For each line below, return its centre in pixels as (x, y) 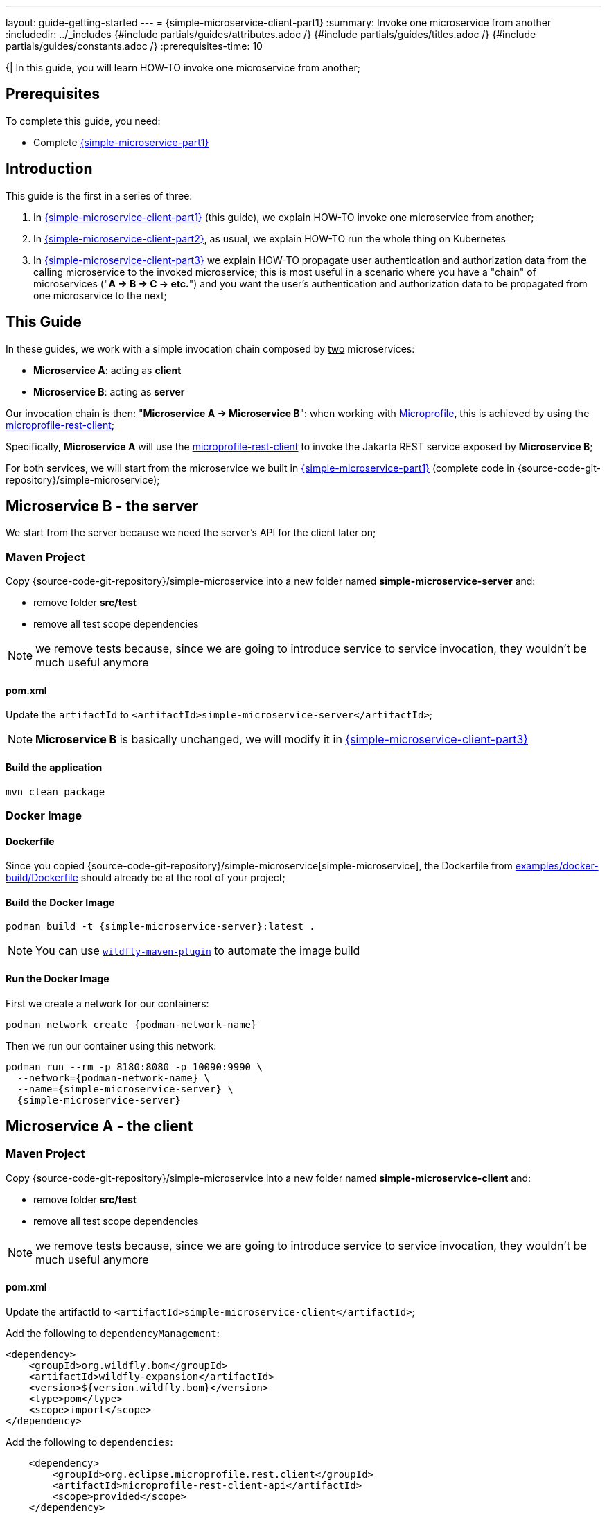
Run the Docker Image (58, 978)
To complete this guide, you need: (83, 121)
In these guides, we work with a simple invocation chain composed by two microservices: (210, 348)
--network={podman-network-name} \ (114, 1078)
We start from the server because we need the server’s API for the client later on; (191, 533)
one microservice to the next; (100, 295)
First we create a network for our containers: (107, 1003)
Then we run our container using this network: (111, 1045)
